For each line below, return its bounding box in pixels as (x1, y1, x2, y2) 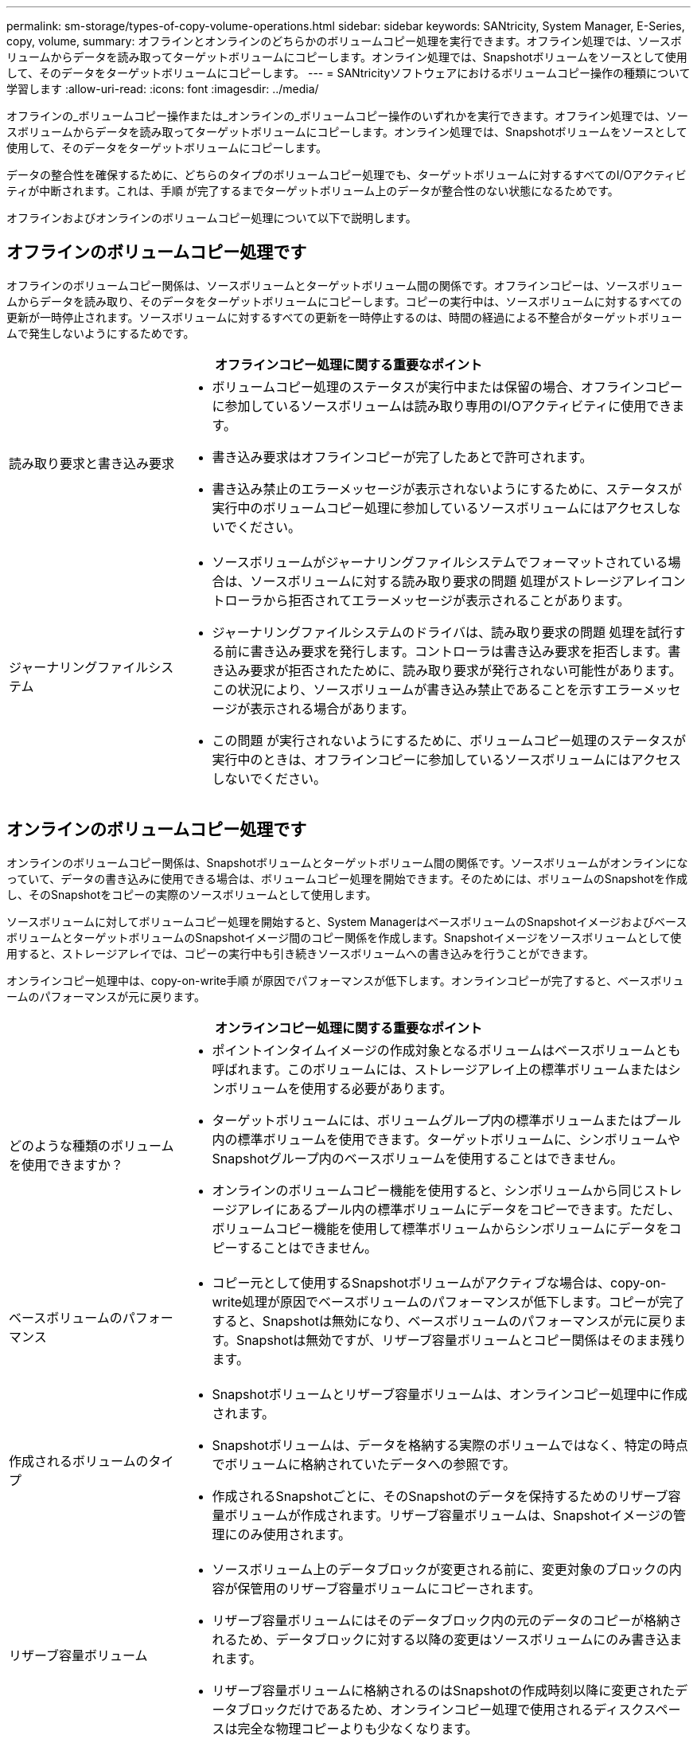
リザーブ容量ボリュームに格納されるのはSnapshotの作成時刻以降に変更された (212, 1682, 676, 1698)
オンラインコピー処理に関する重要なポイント (214, 1019, 482, 1036)
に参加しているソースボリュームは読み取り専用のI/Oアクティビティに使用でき (212, 397, 672, 414)
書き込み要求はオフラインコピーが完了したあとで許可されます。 (212, 448, 593, 465)
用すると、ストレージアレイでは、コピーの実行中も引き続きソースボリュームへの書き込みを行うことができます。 (6, 946, 594, 960)
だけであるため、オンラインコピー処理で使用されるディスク (288, 1701, 644, 1718)
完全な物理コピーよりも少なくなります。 (237, 1720, 478, 1737)
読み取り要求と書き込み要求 (9, 455, 175, 471)
